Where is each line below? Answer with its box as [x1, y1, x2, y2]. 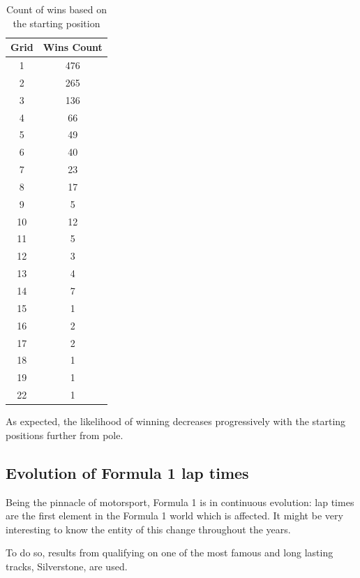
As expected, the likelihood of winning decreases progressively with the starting [6, 414, 346, 429]
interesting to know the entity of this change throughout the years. [6, 521, 291, 536]
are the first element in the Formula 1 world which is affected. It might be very [6, 508, 343, 523]
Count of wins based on [6, 2, 107, 16]
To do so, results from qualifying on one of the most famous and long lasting [6, 545, 333, 560]
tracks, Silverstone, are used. [6, 558, 128, 573]
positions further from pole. [6, 427, 123, 442]
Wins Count [43, 40, 103, 54]
